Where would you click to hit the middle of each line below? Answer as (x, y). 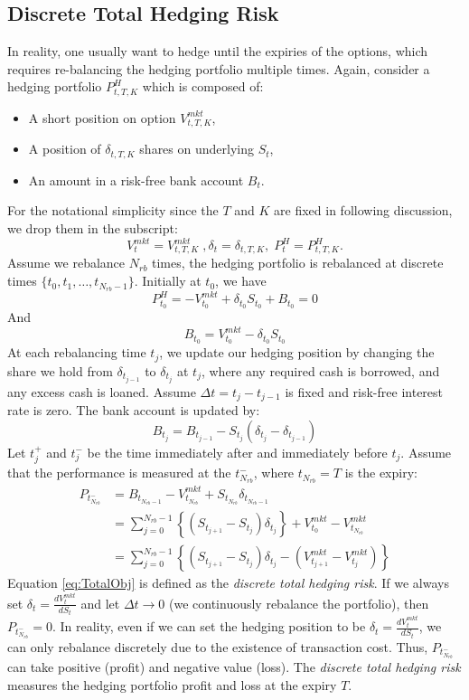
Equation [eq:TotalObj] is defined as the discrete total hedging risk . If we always (228, 583)
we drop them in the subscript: (93, 227)
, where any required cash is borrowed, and (320, 370)
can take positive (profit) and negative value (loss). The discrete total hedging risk (234, 667)
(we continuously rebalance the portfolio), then (299, 603)
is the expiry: (381, 473)
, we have (241, 281)
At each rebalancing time (77, 352)
